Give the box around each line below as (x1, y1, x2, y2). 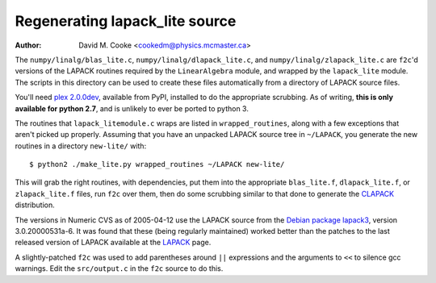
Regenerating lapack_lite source (15, 12, 237, 30)
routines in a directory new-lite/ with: (15, 141, 147, 151)
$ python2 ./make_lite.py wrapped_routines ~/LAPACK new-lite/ (29, 160, 285, 169)
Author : (15, 40, 42, 50)
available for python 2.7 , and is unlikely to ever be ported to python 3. (15, 103, 249, 113)
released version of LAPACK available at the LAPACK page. (15, 238, 212, 248)
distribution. (15, 200, 56, 210)
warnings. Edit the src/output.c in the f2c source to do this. (15, 264, 224, 273)
